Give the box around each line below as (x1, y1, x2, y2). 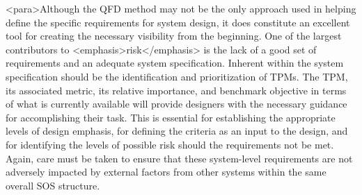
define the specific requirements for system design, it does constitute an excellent (6, 15, 350, 29)
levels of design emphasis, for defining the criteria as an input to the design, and (6, 124, 348, 138)
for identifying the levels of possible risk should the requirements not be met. (6, 137, 334, 151)
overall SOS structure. (6, 178, 100, 192)
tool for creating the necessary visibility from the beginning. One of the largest (6, 28, 342, 43)
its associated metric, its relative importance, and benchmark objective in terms (6, 83, 347, 97)
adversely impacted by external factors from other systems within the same (6, 164, 326, 179)
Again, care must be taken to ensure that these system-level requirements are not (6, 151, 353, 165)
